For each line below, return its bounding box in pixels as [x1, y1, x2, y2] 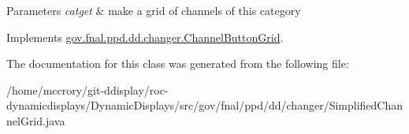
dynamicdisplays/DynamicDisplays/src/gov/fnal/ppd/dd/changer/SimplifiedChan [6, 97, 403, 114]
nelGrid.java [6, 112, 65, 128]
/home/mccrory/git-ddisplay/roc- [6, 81, 169, 98]
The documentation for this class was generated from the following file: [6, 55, 349, 72]
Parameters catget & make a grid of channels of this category [6, 2, 301, 18]
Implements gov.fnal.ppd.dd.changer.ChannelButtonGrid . [6, 28, 284, 45]
